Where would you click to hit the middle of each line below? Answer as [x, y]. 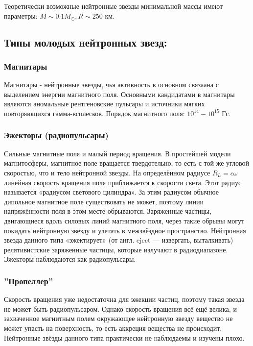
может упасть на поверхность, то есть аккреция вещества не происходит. [113, 328]
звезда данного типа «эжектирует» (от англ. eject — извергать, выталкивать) [119, 240]
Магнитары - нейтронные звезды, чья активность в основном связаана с [111, 85]
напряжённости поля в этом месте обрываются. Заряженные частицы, [108, 211]
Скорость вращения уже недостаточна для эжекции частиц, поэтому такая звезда [124, 299]
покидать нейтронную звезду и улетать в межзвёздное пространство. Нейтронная [125, 230]
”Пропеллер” [29, 281]
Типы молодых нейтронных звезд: [86, 42]
